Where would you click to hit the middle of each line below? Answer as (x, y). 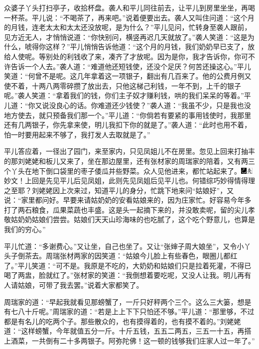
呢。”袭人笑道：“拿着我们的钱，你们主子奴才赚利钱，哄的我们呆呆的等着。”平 (128, 95)
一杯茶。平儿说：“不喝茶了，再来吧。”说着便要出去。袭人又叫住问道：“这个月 (129, 17)
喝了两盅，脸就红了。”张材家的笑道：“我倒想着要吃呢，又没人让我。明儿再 (124, 275)
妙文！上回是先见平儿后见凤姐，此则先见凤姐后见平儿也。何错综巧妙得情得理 (129, 180)
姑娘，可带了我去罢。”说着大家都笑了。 (80, 285)
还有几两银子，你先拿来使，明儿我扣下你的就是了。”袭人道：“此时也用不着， (128, 125)
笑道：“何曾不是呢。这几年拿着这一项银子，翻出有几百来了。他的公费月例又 (128, 76)
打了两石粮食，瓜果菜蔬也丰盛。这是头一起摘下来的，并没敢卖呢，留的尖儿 (126, 209)
